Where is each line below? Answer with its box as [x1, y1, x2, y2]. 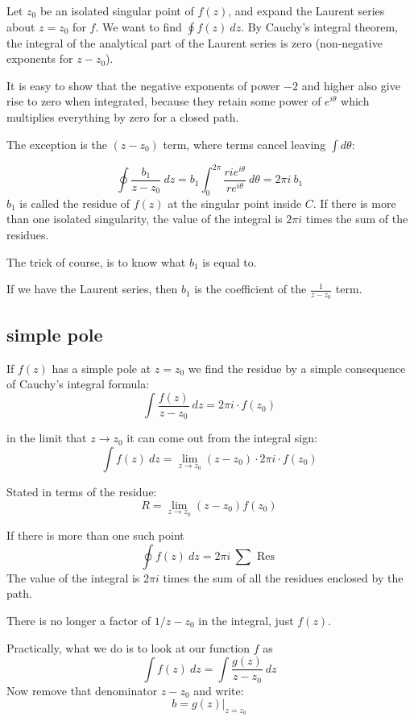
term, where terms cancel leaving [163, 135, 326, 152]
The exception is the [6, 135, 107, 152]
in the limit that [6, 429, 87, 446]
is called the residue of [19, 194, 130, 211]
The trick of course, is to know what [6, 253, 186, 270]
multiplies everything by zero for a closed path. [6, 108, 239, 125]
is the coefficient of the [194, 280, 307, 297]
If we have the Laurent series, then [6, 280, 178, 297]
